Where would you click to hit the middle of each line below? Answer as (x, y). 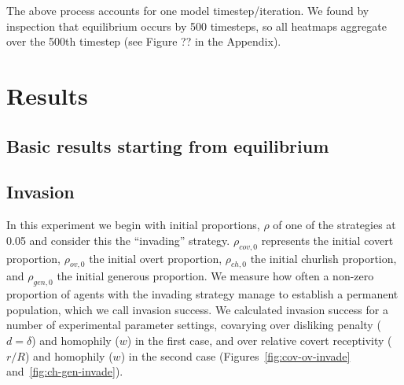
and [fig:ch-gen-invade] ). (65, 371)
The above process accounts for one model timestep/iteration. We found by (188, 10)
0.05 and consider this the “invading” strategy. (118, 240)
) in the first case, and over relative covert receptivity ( (259, 340)
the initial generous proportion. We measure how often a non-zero (215, 276)
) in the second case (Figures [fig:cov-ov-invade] (235, 355)
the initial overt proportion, (156, 258)
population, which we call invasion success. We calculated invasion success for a (197, 309)
